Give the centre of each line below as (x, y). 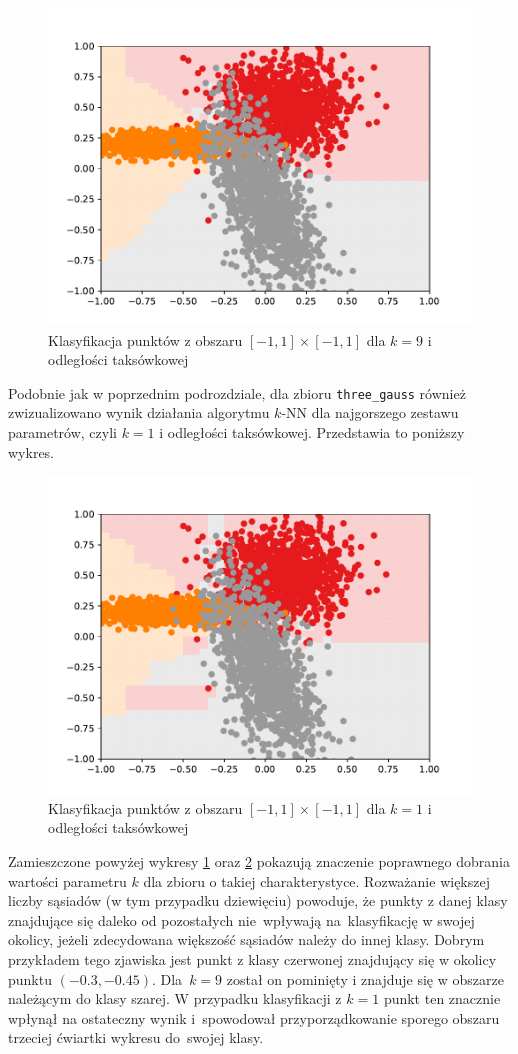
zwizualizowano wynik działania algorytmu (139, 412)
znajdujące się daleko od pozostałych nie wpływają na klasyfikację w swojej (241, 919)
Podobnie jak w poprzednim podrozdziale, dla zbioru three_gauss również (237, 392)
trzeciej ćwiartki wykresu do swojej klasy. (136, 1037)
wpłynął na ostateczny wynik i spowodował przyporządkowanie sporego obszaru (254, 1017)
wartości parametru (67, 880)
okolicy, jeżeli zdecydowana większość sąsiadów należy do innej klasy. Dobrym (246, 939)
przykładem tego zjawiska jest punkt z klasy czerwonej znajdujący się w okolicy (252, 958)
